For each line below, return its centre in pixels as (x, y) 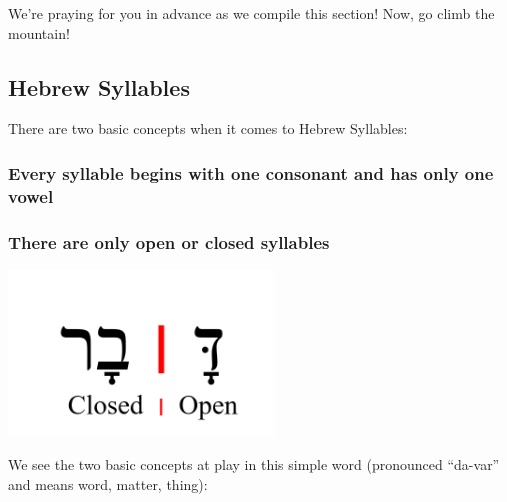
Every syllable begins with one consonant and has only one (251, 172)
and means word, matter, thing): (108, 483)
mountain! (39, 32)
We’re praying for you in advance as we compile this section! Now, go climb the (251, 13)
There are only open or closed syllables (169, 241)
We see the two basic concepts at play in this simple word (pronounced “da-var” (254, 464)
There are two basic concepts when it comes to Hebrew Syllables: (208, 128)
